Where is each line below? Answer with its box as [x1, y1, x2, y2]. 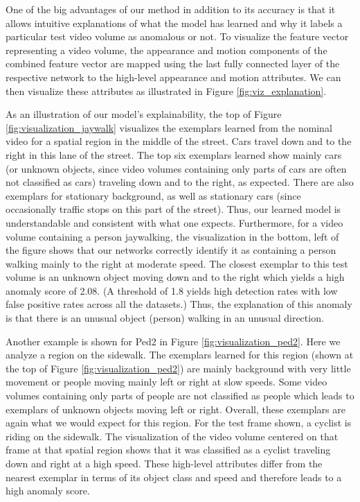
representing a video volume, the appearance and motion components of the [6, 42, 327, 57]
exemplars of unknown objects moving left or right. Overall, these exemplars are [6, 401, 345, 416]
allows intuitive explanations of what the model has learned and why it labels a [6, 15, 343, 30]
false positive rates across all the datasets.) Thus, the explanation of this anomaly [6, 297, 352, 311]
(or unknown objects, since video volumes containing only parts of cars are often [6, 161, 347, 175]
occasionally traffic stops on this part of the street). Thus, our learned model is [6, 202, 341, 216]
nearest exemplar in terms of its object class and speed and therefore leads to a [6, 469, 342, 484]
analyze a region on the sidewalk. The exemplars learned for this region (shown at [6, 347, 354, 362]
